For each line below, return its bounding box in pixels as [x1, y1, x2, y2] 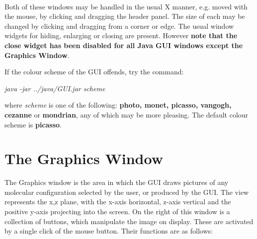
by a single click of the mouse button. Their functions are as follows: [4, 226, 213, 236]
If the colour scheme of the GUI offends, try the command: [4, 66, 184, 77]
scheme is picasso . [4, 119, 62, 129]
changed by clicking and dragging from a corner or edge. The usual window [4, 20, 234, 31]
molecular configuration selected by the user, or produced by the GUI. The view [4, 186, 249, 197]
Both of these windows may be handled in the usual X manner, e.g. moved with [4, 1, 248, 11]
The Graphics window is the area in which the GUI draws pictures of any [4, 177, 229, 187]
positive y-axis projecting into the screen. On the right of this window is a [4, 206, 230, 217]
